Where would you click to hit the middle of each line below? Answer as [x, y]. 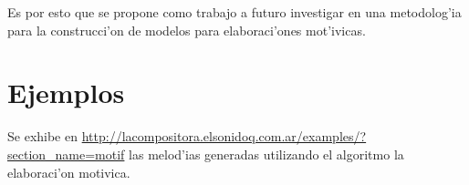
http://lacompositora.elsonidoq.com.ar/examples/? [224, 136]
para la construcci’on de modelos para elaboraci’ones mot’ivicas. [187, 30]
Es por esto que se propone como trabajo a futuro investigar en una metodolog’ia [234, 12]
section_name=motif [66, 154]
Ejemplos [66, 92]
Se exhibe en [42, 136]
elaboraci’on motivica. [69, 172]
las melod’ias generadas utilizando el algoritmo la [266, 154]
